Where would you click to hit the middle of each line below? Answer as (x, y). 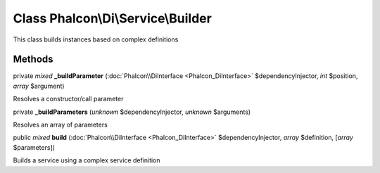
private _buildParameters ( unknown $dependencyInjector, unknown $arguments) (132, 112)
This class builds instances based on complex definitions (96, 39)
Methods (33, 59)
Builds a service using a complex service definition (87, 160)
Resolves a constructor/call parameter (68, 99)
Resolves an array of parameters (61, 125)
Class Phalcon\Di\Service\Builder (113, 18)
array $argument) (39, 86)
